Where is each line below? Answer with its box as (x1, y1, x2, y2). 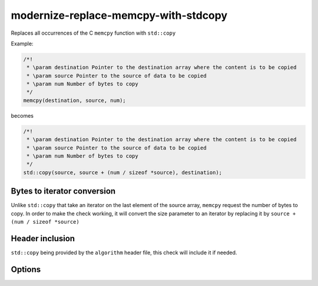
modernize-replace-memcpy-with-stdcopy (11, 9, 228, 22)
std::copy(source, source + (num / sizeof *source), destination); (23, 169, 223, 176)
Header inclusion (11, 233, 75, 244)
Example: (11, 40, 34, 47)
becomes (11, 112, 34, 119)
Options (11, 264, 41, 274)
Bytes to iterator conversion (11, 186, 116, 197)
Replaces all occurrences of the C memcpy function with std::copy (11, 29, 176, 36)
